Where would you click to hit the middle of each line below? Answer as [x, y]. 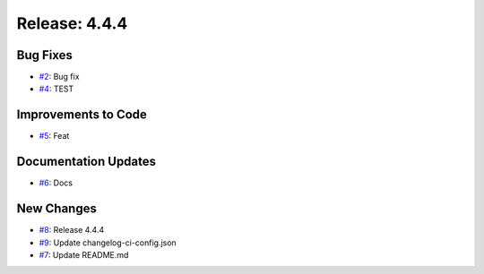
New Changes [57, 209]
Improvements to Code [82, 115]
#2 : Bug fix [59, 77]
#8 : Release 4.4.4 [72, 230]
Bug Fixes [45, 55]
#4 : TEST [56, 89]
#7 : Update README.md [84, 254]
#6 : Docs [56, 183]
